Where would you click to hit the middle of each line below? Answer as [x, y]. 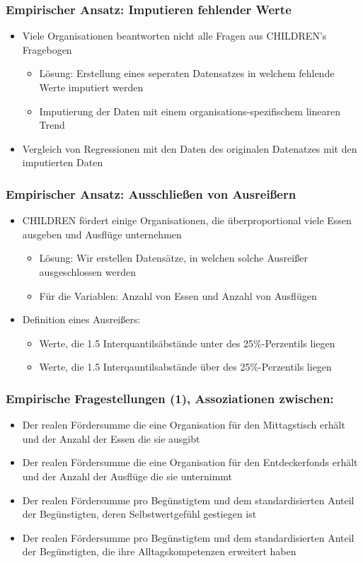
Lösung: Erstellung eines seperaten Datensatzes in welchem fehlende [187, 73]
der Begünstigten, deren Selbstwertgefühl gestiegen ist [139, 514]
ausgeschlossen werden [88, 271]
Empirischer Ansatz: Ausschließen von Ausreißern [151, 193]
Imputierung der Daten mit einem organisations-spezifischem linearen [190, 111]
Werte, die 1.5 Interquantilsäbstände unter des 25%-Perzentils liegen [187, 343]
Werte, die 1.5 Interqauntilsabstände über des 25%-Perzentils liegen [185, 367]
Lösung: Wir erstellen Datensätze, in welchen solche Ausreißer [173, 258]
